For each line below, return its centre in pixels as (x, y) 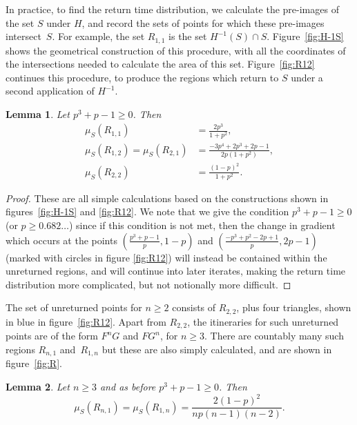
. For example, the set (98, 36)
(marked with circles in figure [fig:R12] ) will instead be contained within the (166, 257)
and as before (128, 386)
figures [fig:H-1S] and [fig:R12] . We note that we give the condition (147, 211)
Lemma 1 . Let (38, 114)
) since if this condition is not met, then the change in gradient (202, 225)
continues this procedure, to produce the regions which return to (142, 77)
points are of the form (52, 336)
